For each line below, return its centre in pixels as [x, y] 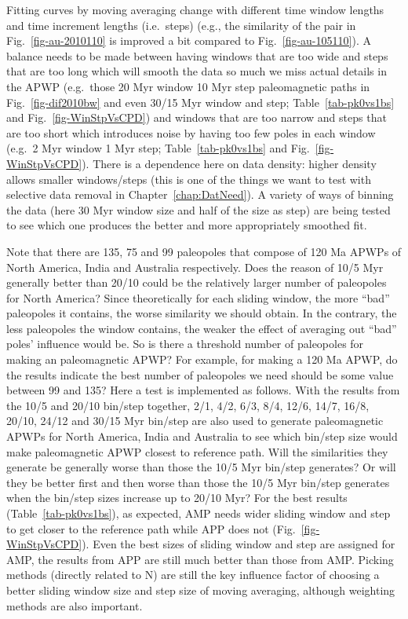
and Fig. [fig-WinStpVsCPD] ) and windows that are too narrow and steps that [197, 117]
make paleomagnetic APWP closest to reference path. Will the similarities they [197, 451]
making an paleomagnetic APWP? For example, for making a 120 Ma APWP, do [202, 359]
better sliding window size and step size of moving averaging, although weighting [201, 590]
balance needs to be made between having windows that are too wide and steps [197, 55]
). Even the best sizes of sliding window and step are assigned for [239, 544]
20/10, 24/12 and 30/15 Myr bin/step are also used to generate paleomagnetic [195, 421]
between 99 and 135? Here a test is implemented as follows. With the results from [203, 390]
